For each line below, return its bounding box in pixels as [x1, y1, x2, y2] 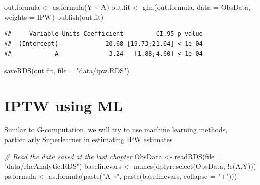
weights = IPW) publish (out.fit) [4, 11, 104, 22]
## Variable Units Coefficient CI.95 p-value [4, 30, 203, 38]
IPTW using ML [4, 95, 123, 115]
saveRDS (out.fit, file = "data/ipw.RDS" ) [4, 65, 129, 75]
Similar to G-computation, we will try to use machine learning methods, [4, 124, 228, 134]
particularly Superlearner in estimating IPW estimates [4, 134, 173, 145]
